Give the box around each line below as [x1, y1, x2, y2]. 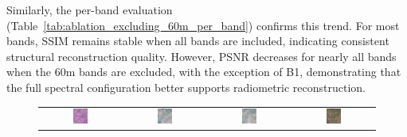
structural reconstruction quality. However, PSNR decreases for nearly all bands [6, 48, 397, 64]
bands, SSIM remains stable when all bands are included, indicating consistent [6, 32, 389, 49]
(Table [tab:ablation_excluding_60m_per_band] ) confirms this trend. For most [6, 17, 400, 33]
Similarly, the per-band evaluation [6, 2, 173, 17]
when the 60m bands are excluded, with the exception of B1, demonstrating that [6, 63, 401, 80]
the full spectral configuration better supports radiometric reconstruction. [6, 78, 366, 95]
